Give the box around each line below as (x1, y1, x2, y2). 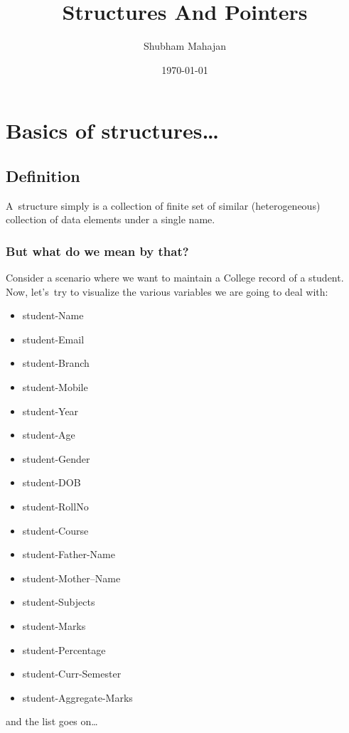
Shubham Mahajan (144, 38, 226, 53)
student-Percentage (22, 642, 106, 657)
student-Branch (22, 355, 90, 370)
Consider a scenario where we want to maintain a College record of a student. (6, 270, 344, 285)
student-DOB (22, 475, 81, 490)
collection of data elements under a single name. (6, 212, 215, 227)
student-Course (22, 523, 89, 537)
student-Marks (22, 619, 86, 633)
